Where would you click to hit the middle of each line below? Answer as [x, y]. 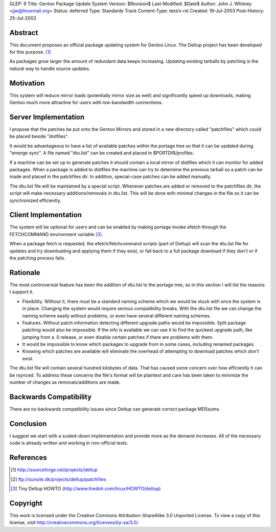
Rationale [25, 273]
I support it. [21, 292]
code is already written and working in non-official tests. [69, 443]
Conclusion [28, 423]
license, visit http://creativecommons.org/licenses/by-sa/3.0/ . [74, 523]
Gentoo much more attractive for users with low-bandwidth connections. [86, 103]
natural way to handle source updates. [50, 68]
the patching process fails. [38, 258]
